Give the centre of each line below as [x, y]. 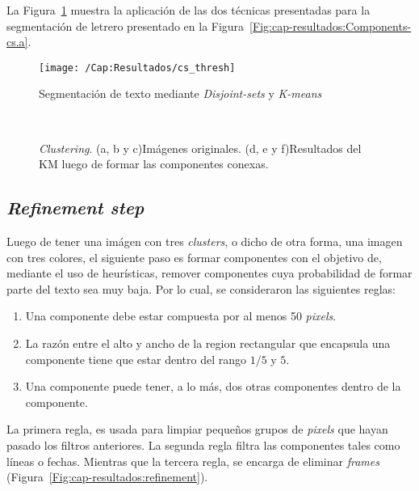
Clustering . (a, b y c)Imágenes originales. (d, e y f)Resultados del [200, 148]
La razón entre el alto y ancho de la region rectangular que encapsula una [208, 343]
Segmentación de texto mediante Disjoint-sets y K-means [180, 93]
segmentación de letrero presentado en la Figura [126, 25]
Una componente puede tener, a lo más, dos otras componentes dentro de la [213, 386]
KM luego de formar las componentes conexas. [154, 164]
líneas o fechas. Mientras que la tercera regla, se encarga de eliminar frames [193, 461]
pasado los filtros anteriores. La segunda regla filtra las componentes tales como [203, 444]
